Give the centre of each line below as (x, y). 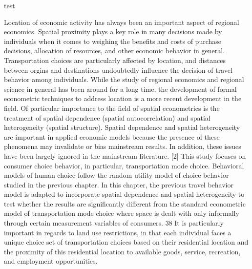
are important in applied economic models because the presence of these (112, 136)
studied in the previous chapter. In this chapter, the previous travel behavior (119, 184)
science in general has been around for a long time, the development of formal (120, 89)
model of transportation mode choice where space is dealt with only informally (122, 213)
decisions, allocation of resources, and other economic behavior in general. (115, 51)
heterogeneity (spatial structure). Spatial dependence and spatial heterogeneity (122, 127)
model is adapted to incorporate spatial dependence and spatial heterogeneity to (124, 194)
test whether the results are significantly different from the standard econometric (125, 203)
